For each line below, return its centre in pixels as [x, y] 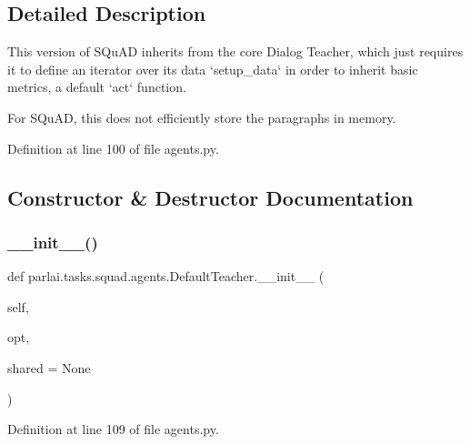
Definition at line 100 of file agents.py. [113, 148]
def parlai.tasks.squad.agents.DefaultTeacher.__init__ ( [166, 276]
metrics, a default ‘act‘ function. [97, 87]
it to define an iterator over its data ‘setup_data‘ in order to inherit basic [213, 69]
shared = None [49, 367]
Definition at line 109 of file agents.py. [113, 429]
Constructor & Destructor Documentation [210, 197]
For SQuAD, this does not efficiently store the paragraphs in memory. [202, 117]
